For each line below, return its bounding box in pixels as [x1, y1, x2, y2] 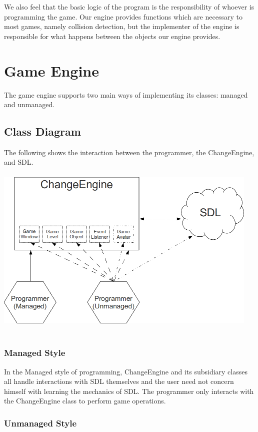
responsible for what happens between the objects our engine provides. [4, 31, 220, 41]
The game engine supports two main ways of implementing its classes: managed [4, 89, 248, 100]
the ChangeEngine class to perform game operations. [4, 395, 166, 406]
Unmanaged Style [4, 416, 77, 429]
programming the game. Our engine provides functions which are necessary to [4, 11, 242, 22]
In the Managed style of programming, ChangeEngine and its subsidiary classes [4, 366, 247, 376]
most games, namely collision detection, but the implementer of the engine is [4, 21, 239, 32]
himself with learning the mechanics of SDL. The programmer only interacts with [4, 385, 254, 396]
